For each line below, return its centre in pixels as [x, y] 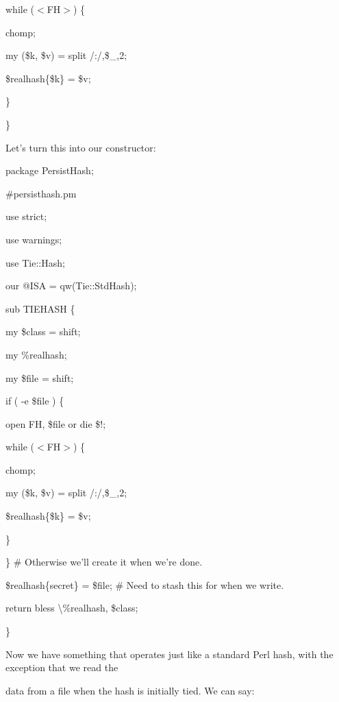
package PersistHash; [50, 170]
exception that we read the [62, 667]
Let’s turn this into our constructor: [81, 147]
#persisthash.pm [41, 193]
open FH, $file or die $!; [56, 423]
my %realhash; [36, 354]
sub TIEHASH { [40, 308]
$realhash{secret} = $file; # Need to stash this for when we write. [145, 584]
